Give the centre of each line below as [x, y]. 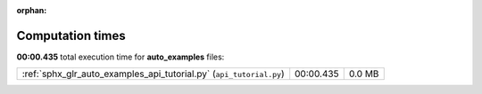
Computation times [71, 35]
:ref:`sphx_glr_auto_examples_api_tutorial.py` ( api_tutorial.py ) [153, 74]
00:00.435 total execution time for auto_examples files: [120, 57]
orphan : [32, 10]
